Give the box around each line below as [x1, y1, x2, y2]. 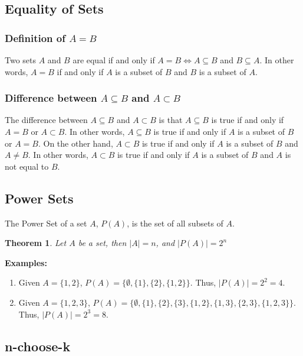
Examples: [5, 256, 47, 268]
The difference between [5, 114, 88, 126]
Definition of [5, 30, 65, 45]
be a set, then [78, 237, 127, 249]
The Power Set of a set [5, 216, 87, 229]
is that [159, 114, 183, 126]
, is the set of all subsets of [127, 216, 223, 229]
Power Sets [5, 189, 74, 207]
